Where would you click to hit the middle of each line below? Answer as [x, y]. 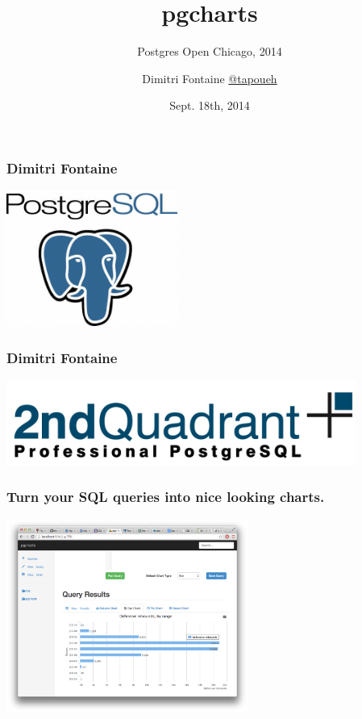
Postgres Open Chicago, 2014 [210, 51]
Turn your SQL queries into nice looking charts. [166, 497]
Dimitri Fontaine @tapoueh [210, 78]
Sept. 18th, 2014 [210, 105]
